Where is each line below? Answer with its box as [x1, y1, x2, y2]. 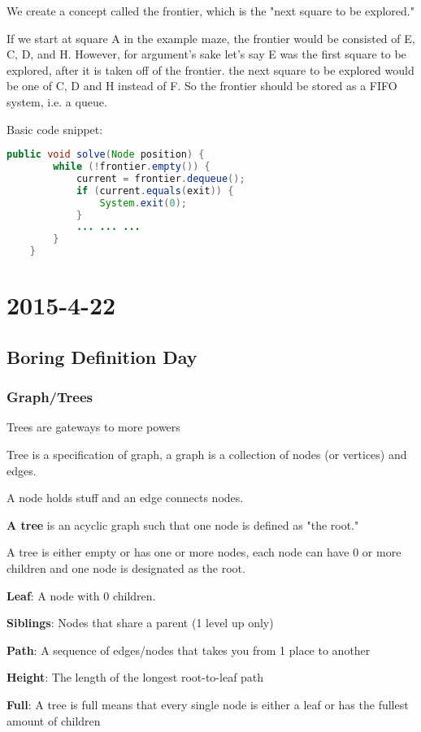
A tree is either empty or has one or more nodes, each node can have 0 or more [7, 544, 401, 561]
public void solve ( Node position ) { [7, 149, 205, 161]
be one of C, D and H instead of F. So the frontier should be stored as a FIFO [7, 77, 397, 94]
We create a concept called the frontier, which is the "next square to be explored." [7, 2, 414, 19]
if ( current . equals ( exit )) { [76, 184, 234, 197]
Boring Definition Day [7, 344, 197, 369]
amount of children [7, 712, 101, 729]
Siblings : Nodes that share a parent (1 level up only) [7, 614, 274, 631]
